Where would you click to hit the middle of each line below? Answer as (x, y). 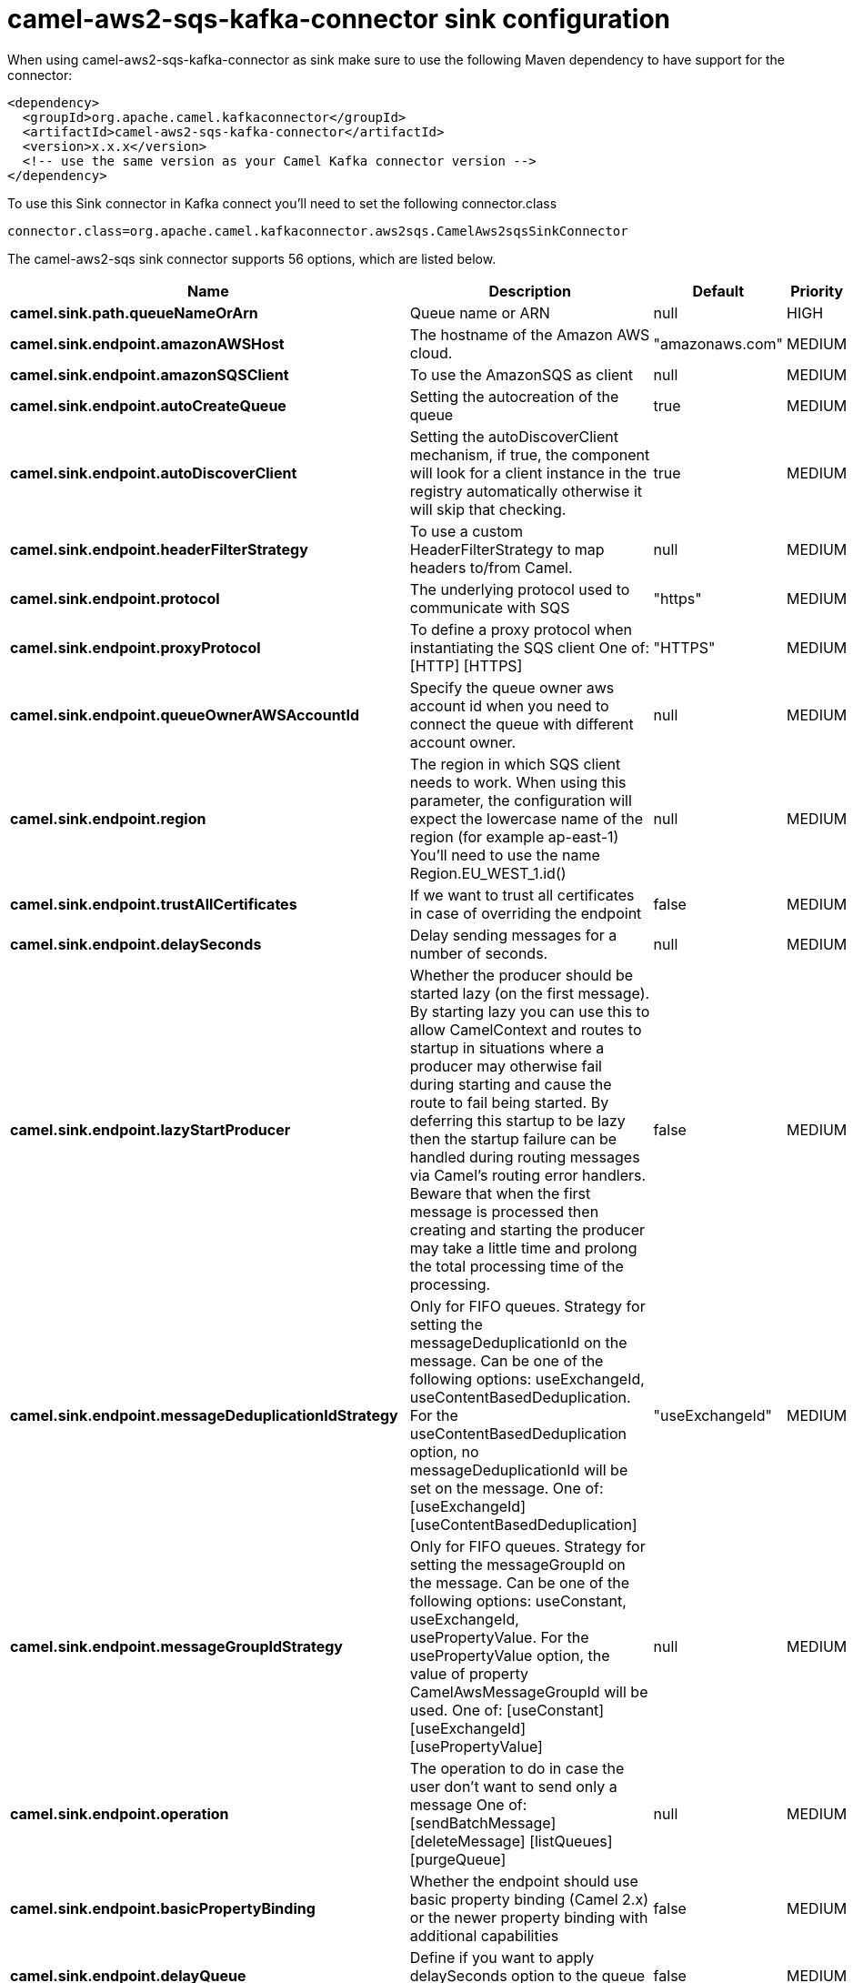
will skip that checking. (488, 509)
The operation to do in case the (517, 1768)
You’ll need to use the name (505, 855)
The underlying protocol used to (520, 589)
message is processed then (504, 1211)
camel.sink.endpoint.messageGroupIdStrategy (176, 1646)
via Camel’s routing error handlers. (528, 1175)
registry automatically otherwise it (526, 491)
